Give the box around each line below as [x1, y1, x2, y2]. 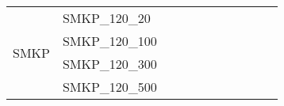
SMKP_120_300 [62, 55, 157, 73]
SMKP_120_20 [62, 9, 151, 27]
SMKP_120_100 [62, 32, 157, 50]
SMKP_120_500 [62, 78, 157, 96]
